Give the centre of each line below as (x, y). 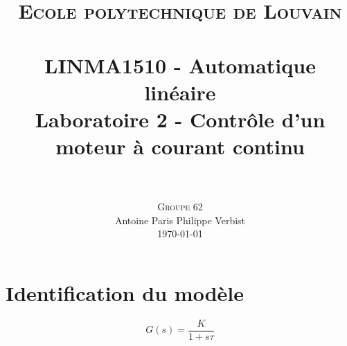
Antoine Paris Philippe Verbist (180, 220)
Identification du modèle (125, 293)
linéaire (180, 92)
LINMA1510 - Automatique (180, 65)
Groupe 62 (180, 207)
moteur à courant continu (180, 146)
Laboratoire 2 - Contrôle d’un (180, 119)
